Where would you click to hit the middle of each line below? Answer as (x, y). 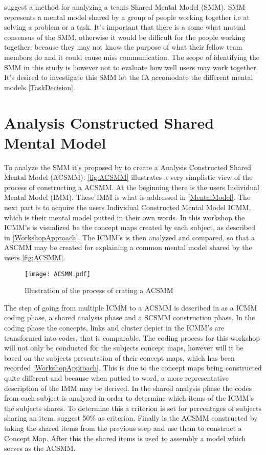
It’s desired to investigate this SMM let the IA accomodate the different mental (129, 77)
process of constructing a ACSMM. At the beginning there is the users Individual (132, 187)
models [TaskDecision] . (40, 87)
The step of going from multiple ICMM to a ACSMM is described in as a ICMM (131, 307)
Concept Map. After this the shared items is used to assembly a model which (125, 438)
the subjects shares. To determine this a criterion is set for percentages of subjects (133, 408)
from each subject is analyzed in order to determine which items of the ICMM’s (129, 398)
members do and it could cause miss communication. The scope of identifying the (132, 57)
